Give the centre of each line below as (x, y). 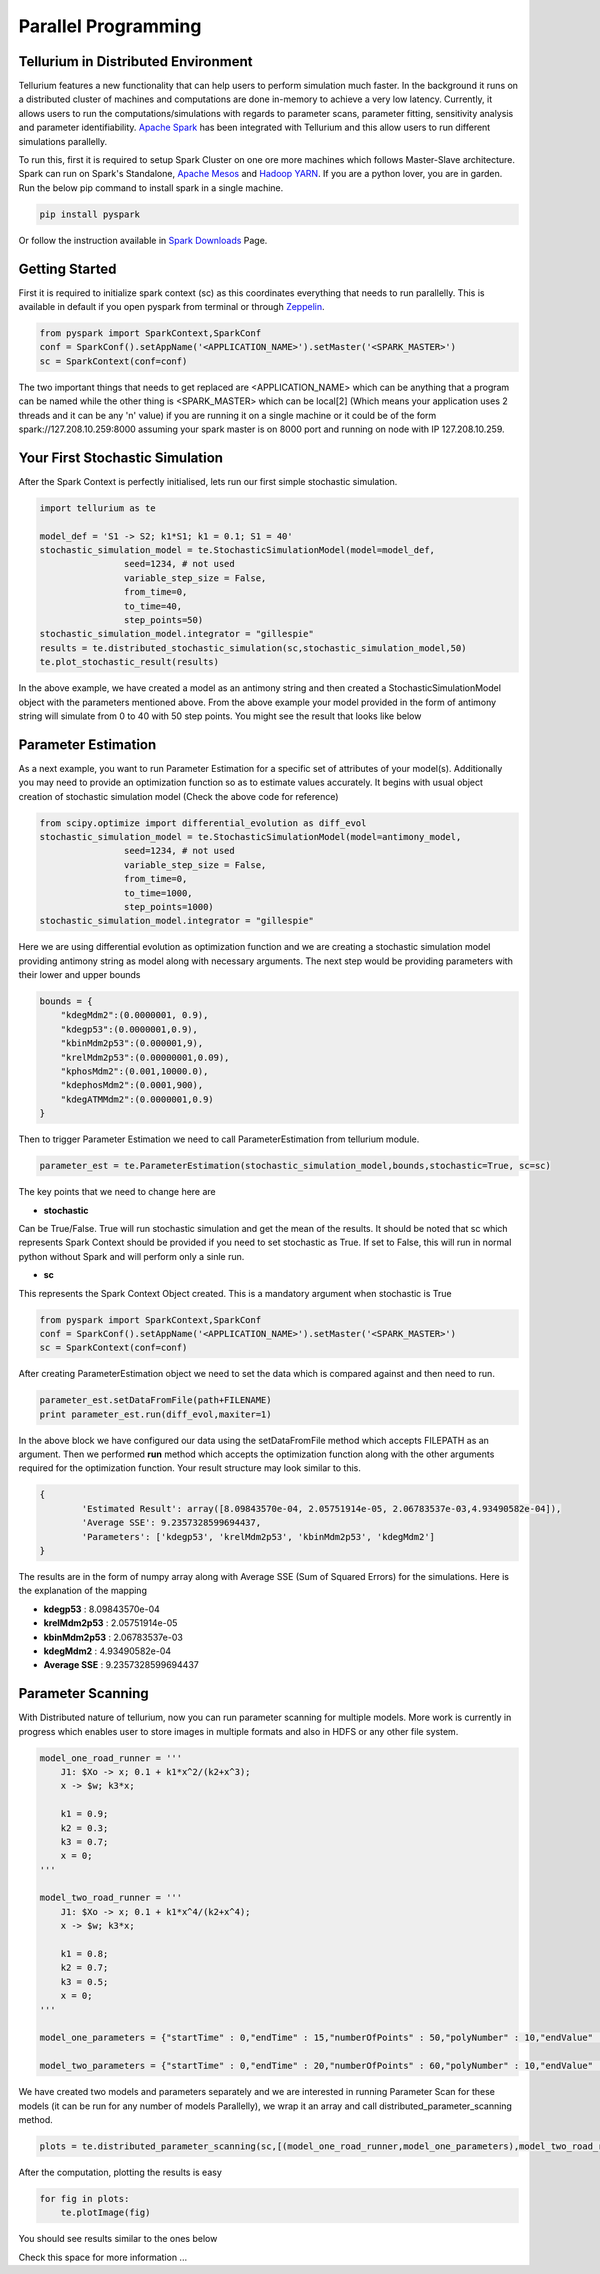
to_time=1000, (158, 893)
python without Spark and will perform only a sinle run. (131, 1256)
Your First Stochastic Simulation (121, 457)
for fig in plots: (84, 2198)
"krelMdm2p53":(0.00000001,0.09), (145, 1057)
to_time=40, (153, 606)
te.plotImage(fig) (105, 2213)
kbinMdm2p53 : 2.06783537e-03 (113, 1637)
